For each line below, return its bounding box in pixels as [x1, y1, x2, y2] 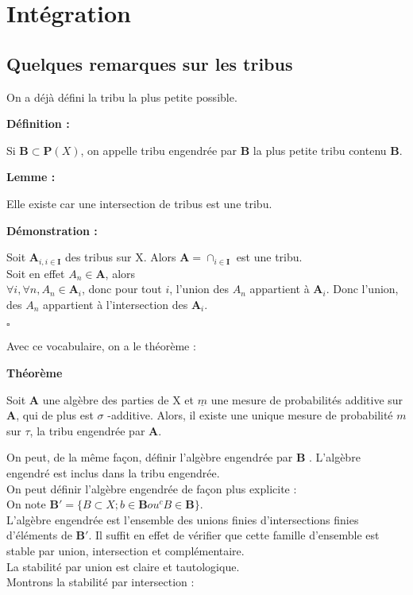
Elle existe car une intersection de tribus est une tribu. [6, 195, 272, 211]
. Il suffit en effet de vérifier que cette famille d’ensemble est [88, 527, 380, 543]
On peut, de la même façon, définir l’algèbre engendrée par [6, 449, 293, 466]
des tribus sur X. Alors [64, 249, 176, 265]
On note [6, 496, 46, 512]
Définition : [6, 115, 70, 132]
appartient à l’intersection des [43, 296, 188, 312]
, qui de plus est [16, 407, 94, 423]
